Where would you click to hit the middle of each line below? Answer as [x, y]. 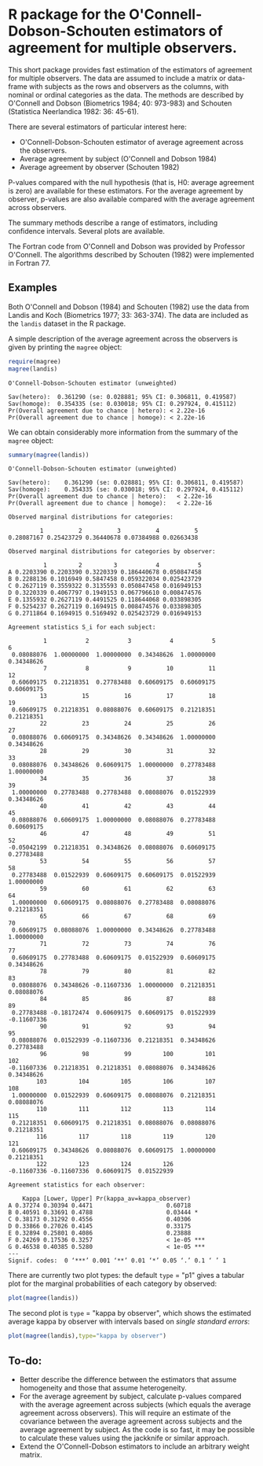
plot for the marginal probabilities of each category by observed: [113, 1283]
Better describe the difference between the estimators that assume [128, 1379]
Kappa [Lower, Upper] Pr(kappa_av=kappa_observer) [107, 1199]
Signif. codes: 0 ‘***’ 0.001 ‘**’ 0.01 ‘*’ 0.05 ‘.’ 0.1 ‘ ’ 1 [117, 1261]
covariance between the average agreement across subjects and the [131, 1421]
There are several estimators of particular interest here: [97, 127]
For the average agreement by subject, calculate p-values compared [130, 1396]
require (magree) [35, 361]
